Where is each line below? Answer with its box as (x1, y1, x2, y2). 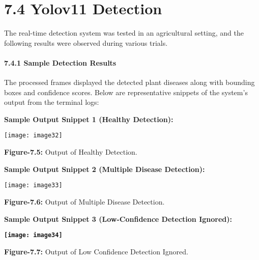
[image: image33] (4, 182, 63, 189)
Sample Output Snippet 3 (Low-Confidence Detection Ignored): (4, 213, 232, 224)
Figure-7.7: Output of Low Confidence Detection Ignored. (4, 246, 188, 256)
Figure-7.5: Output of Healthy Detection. (4, 147, 137, 157)
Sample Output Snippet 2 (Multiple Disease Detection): (4, 163, 205, 174)
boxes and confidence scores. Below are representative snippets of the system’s (4, 86, 248, 97)
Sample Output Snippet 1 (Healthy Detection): (4, 113, 174, 124)
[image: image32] (4, 132, 63, 139)
